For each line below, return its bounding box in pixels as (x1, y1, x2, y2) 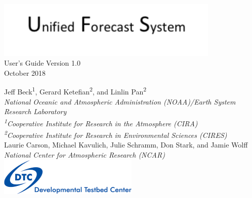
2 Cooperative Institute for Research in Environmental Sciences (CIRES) (4, 128, 227, 140)
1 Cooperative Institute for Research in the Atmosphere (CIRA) (4, 116, 198, 128)
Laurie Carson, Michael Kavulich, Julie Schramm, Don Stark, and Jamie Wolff (4, 139, 248, 150)
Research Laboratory (4, 106, 67, 117)
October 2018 (4, 67, 46, 78)
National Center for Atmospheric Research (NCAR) (4, 150, 165, 160)
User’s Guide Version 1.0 (4, 58, 80, 68)
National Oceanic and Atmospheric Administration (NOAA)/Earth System (4, 96, 236, 107)
